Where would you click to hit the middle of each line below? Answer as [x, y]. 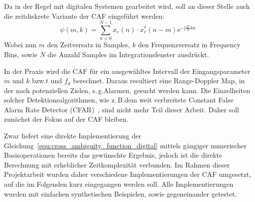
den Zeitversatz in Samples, [88, 45]
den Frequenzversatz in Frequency [189, 45]
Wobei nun [20, 45]
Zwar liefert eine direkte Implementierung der [73, 136]
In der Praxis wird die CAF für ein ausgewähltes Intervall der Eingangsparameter [127, 71]
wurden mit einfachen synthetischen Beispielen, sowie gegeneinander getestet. [121, 193]
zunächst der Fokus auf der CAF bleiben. [66, 119]
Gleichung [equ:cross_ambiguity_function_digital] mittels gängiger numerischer [125, 145]
